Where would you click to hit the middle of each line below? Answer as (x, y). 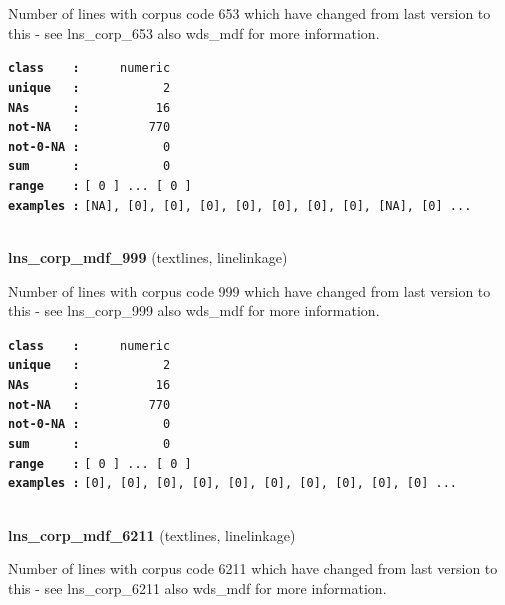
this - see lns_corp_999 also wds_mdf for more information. (194, 310)
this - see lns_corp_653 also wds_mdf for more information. (194, 32)
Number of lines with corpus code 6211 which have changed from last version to (253, 568)
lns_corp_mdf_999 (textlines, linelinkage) (148, 257)
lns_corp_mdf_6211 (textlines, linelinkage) (152, 534)
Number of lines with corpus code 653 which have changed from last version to (249, 13)
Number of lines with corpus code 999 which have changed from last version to (249, 290)
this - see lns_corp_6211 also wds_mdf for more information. (197, 587)
